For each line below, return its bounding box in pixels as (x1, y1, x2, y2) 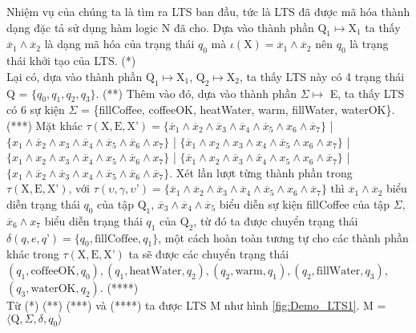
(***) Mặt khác (6, 116, 83, 133)
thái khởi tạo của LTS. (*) (6, 52, 136, 69)
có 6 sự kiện (6, 101, 65, 118)
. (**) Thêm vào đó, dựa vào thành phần (95, 84, 297, 101)
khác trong (6, 246, 59, 262)
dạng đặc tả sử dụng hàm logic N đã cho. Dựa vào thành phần (6, 18, 314, 35)
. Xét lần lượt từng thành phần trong (169, 164, 353, 181)
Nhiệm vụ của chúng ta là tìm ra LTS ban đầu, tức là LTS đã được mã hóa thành (6, 3, 410, 19)
